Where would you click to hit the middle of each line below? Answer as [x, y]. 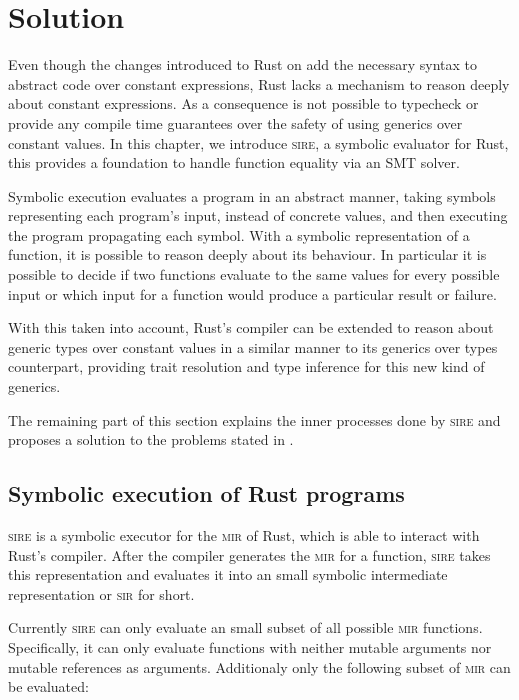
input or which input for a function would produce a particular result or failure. [252, 293]
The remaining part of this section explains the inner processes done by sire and [254, 419]
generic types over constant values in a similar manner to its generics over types [253, 346]
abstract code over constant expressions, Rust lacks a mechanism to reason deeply [259, 83]
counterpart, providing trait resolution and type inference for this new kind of [246, 366]
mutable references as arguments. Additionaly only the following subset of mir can [259, 666]
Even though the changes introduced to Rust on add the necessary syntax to [243, 64]
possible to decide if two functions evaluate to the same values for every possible [254, 274]
